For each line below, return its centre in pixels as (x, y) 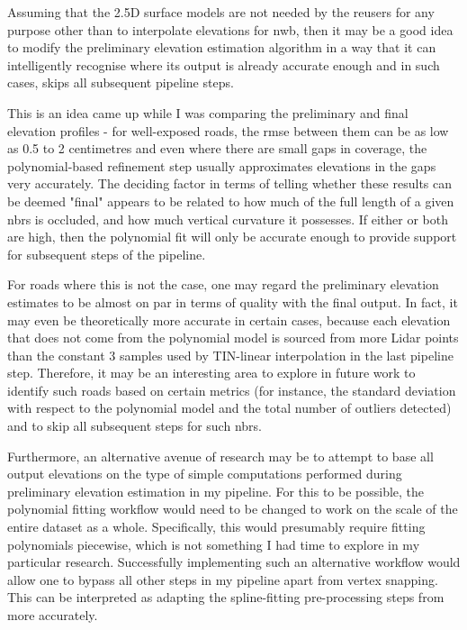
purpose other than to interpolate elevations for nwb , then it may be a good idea (230, 29)
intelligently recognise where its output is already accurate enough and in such (224, 64)
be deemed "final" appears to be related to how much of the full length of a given (231, 201)
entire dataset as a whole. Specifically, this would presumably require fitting (216, 527)
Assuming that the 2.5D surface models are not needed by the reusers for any (221, 12)
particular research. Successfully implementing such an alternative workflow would (234, 562)
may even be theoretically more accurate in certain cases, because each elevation (229, 320)
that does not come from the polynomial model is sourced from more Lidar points (233, 338)
